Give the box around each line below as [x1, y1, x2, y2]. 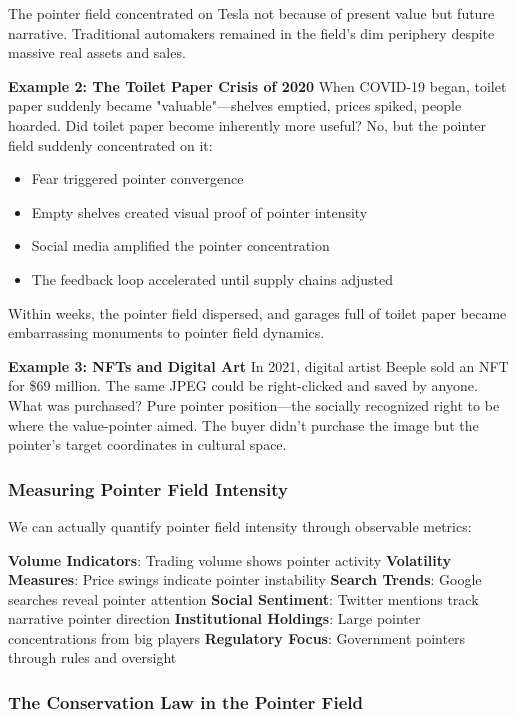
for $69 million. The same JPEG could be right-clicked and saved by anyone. [8, 375, 478, 396]
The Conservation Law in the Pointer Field [8, 689, 363, 714]
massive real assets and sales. [8, 42, 186, 63]
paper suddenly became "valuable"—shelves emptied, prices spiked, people [8, 95, 462, 116]
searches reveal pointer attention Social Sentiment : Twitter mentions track [8, 588, 479, 609]
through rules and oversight [8, 647, 177, 668]
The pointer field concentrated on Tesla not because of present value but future [8, 3, 495, 23]
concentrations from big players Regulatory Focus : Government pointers [8, 627, 466, 648]
